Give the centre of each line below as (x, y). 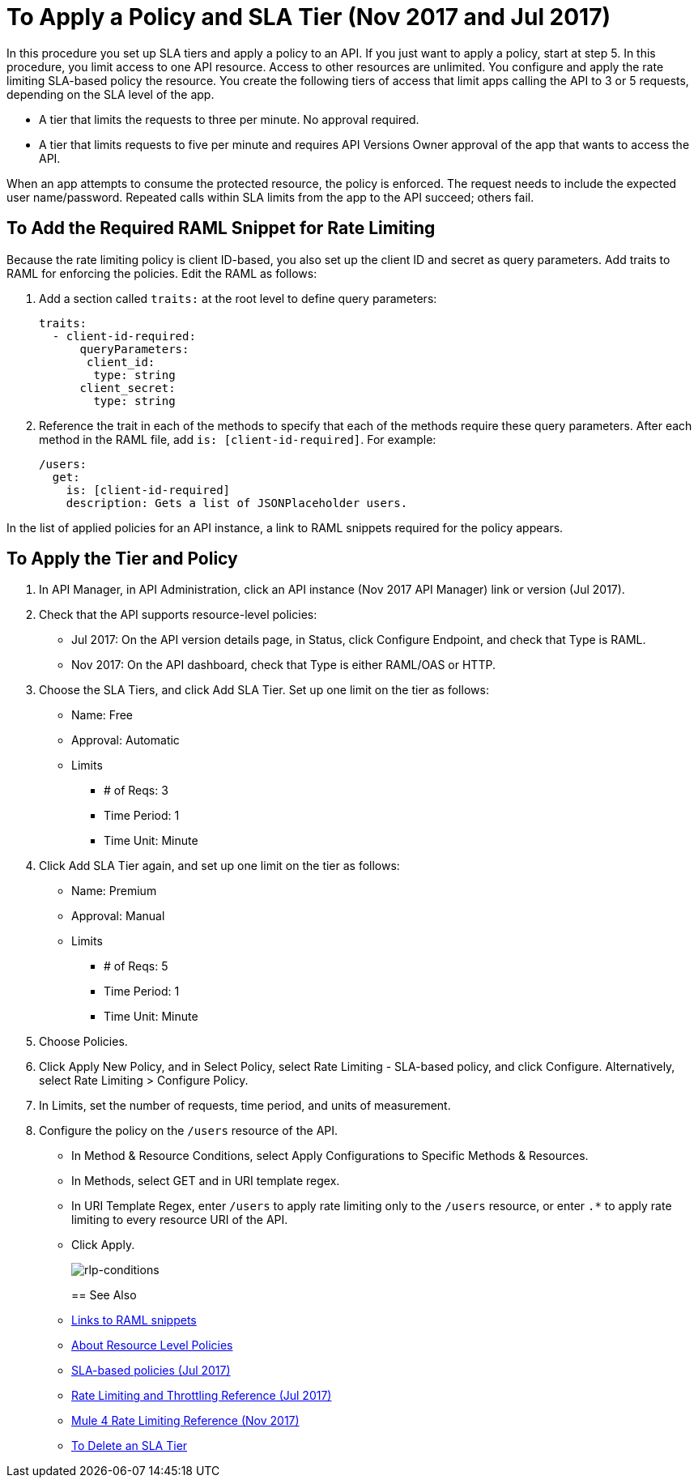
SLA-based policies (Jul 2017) (151, 1371)
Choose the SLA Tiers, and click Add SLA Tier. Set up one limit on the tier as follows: (264, 690)
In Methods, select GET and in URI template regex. (206, 1181)
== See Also (104, 1295)
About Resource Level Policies (152, 1345)
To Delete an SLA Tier (130, 1446)
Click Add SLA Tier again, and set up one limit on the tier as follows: (219, 866)
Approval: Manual (118, 916)
